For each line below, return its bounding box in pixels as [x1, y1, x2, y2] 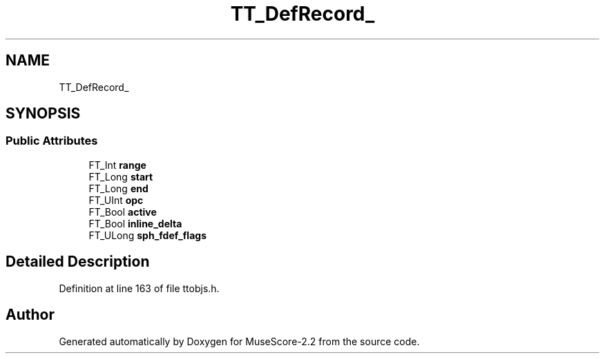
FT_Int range [88, 158, 146, 171]
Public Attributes [6, 134, 98, 148]
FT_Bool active [88, 205, 157, 218]
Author [6, 306, 55, 324]
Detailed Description [6, 253, 150, 271]
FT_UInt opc [88, 194, 144, 206]
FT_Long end [88, 182, 148, 194]
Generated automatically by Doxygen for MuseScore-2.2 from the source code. [59, 335, 420, 347]
